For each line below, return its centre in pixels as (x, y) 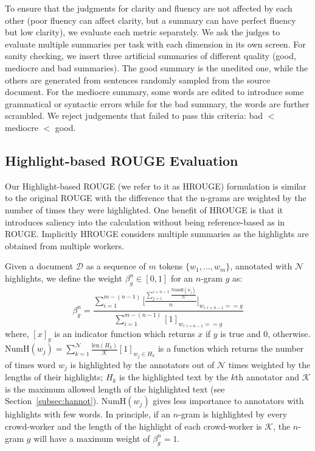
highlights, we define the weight (64, 278)
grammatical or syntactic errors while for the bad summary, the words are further (157, 103)
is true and (241, 334)
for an (182, 278)
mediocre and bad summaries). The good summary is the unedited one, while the (157, 67)
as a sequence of (116, 266)
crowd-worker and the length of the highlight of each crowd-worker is (133, 426)
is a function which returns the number (231, 348)
